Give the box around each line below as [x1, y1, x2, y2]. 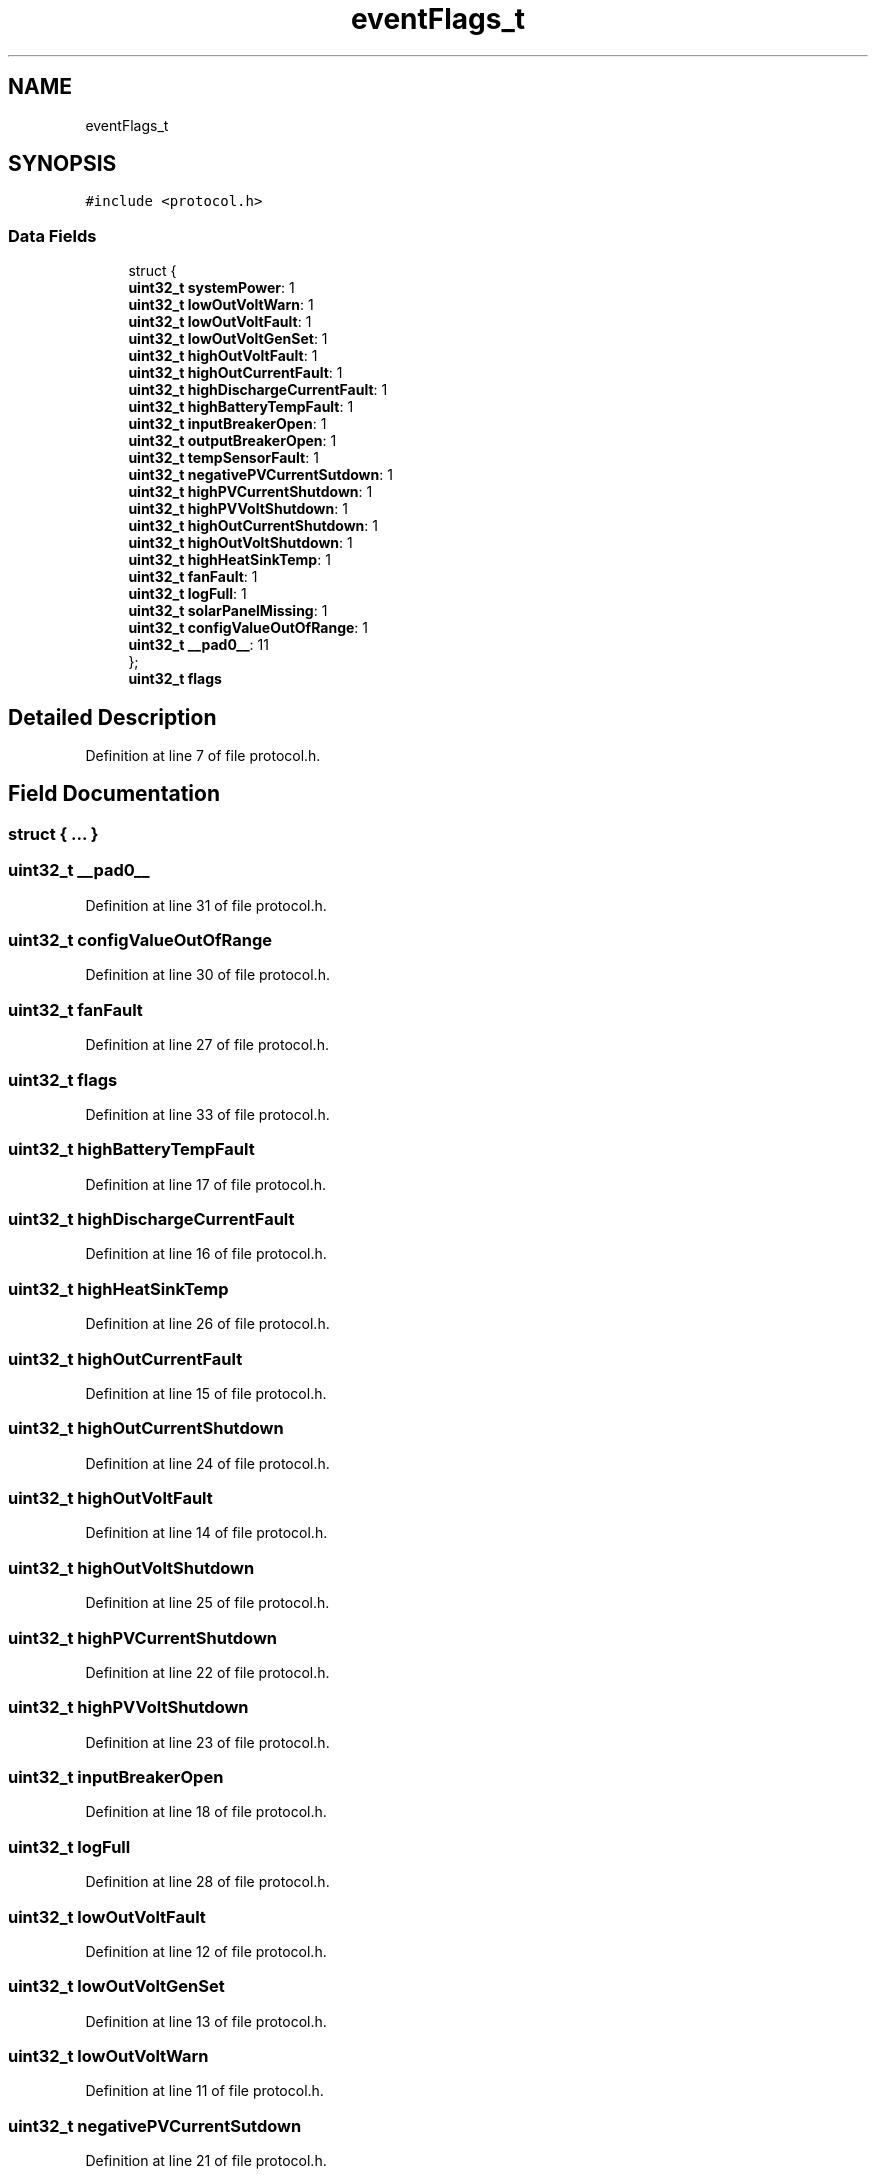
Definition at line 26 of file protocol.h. [85, 1315, 330, 1333]
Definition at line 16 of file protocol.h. [85, 1245, 327, 1263]
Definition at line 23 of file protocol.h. [85, 1733, 330, 1751]
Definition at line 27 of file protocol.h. [85, 1036, 329, 1054]
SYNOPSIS [8, 151, 117, 177]
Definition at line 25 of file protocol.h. [85, 1594, 330, 1612]
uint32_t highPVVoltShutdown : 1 [128, 500, 348, 518]
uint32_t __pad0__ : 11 [128, 636, 269, 654]
